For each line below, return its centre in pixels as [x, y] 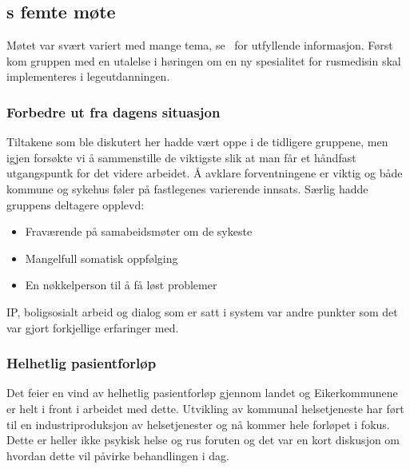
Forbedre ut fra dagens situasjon [113, 111]
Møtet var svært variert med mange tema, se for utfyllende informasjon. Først [200, 45]
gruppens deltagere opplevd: [76, 204]
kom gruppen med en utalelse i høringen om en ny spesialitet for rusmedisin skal [204, 60]
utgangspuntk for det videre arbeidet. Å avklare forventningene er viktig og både [205, 173]
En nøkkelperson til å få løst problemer [121, 285]
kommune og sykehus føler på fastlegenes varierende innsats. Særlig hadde [187, 188]
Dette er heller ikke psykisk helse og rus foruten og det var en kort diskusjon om [203, 440]
